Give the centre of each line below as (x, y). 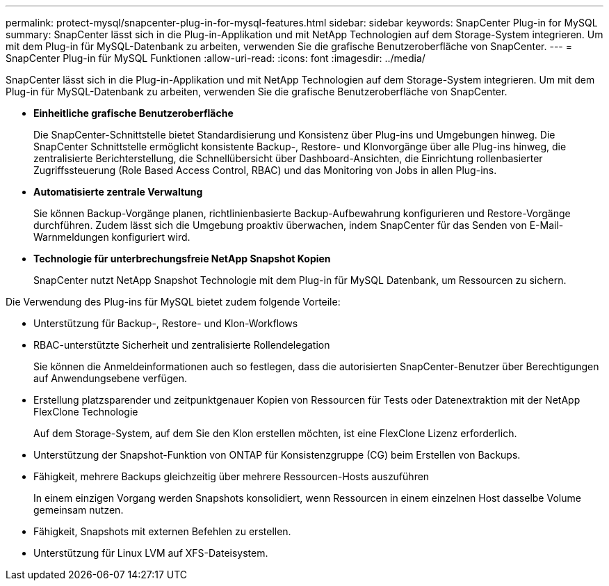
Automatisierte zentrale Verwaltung (118, 192)
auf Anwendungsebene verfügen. (110, 378)
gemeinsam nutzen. (79, 510)
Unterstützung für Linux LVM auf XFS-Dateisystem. (151, 553)
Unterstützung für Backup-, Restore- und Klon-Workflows (166, 323)
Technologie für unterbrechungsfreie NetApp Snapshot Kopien (182, 259)
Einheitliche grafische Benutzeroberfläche (133, 113)
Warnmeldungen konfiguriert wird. (112, 237)
